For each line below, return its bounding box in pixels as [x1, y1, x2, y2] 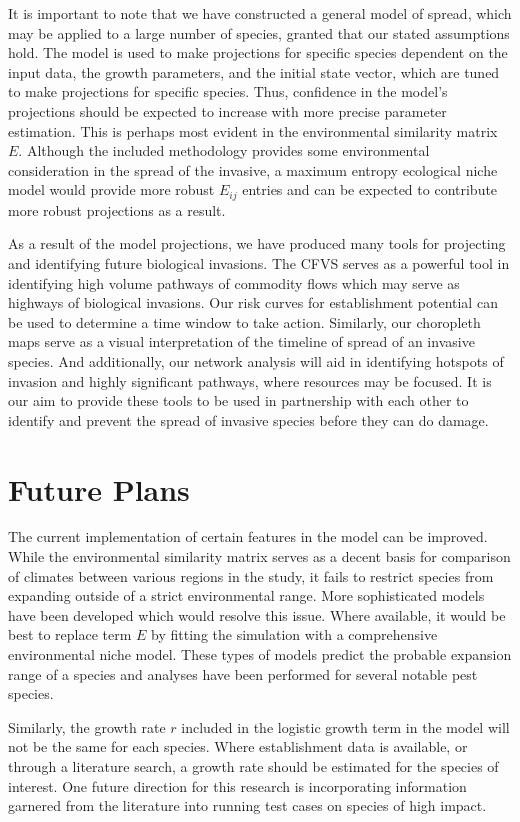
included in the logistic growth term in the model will [181, 716, 510, 737]
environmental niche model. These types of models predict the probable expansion [8, 644, 512, 665]
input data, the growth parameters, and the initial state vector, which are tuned [8, 61, 500, 82]
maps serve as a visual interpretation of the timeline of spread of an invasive [8, 331, 475, 352]
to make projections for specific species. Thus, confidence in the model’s [8, 81, 448, 102]
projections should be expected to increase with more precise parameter [8, 100, 447, 121]
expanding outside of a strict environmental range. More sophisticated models [8, 585, 485, 606]
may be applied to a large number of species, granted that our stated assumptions [8, 22, 510, 43]
